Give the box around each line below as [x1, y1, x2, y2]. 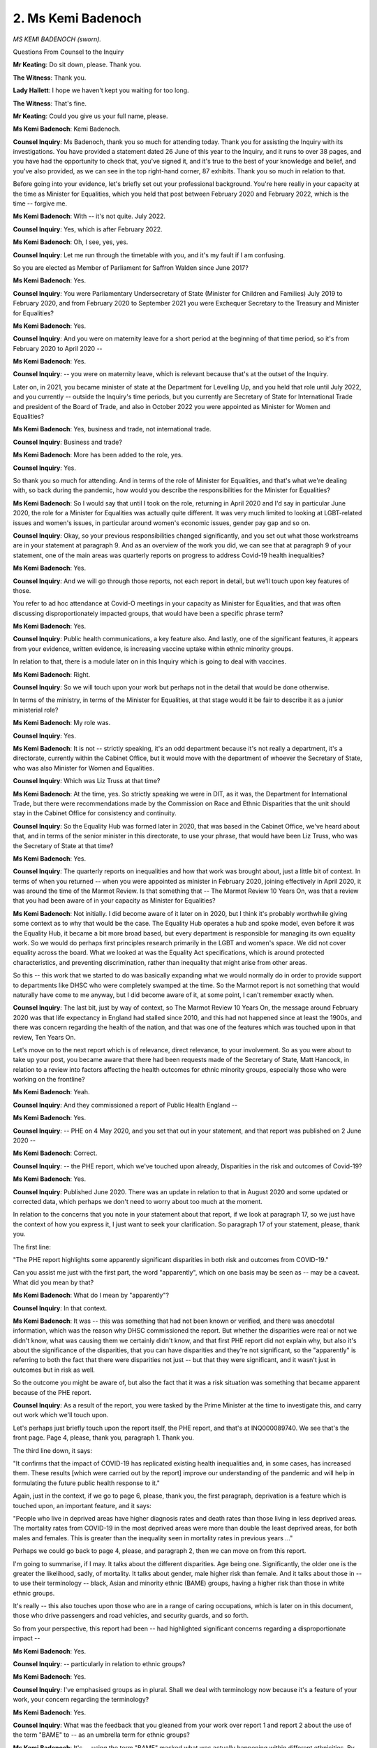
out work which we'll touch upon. [13, 1411, 109, 1419]
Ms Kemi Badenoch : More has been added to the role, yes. [13, 451, 184, 459]
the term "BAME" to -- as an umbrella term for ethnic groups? [13, 1731, 190, 1739]
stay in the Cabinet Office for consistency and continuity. [13, 809, 177, 817]
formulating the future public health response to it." [13, 1479, 161, 1487]
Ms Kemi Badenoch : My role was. [13, 719, 111, 727]
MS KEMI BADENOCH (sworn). [13, 35, 101, 43]
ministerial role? [13, 705, 59, 714]
